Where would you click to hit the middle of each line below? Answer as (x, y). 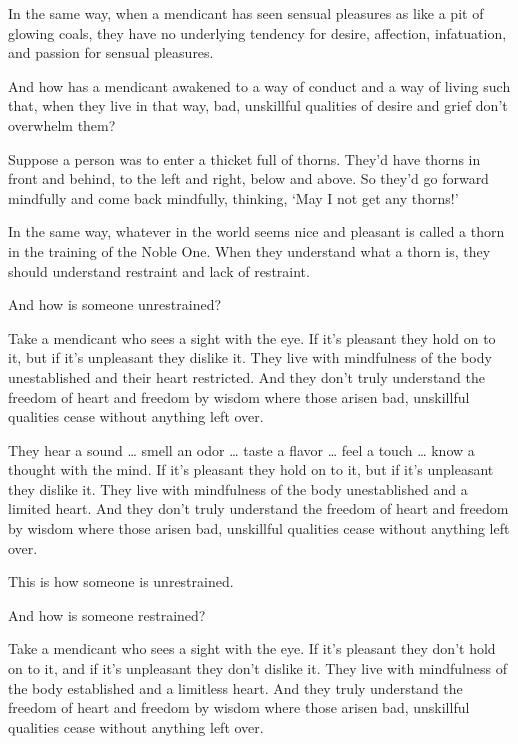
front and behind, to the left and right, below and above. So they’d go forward (248, 178)
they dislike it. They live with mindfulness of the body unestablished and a (238, 488)
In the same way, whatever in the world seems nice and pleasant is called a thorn (256, 231)
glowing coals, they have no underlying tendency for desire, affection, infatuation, (257, 32)
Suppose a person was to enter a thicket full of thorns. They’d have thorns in (244, 158)
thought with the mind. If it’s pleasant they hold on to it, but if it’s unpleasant (251, 469)
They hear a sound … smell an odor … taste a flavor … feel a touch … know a (241, 449)
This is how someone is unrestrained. (121, 581)
